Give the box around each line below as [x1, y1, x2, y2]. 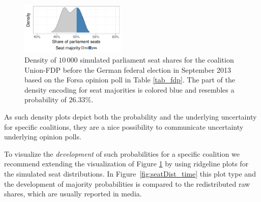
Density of [24, 54, 56, 65]
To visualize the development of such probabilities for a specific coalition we [4, 148, 240, 159]
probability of [24, 94, 67, 105]
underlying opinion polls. [4, 131, 81, 142]
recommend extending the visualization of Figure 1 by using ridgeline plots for [4, 158, 249, 169]
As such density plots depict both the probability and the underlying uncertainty [4, 111, 257, 122]
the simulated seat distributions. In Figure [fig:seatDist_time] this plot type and [4, 168, 256, 179]
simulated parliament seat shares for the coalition [80, 54, 234, 65]
